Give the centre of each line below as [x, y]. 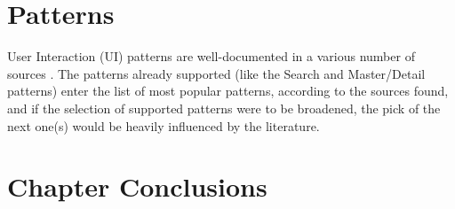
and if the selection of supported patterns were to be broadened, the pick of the [224, 108]
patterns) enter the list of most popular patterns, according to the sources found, [228, 91]
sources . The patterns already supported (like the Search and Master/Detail [216, 73]
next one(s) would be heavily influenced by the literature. [164, 125]
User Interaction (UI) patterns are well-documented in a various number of [211, 56]
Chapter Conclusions [137, 186]
